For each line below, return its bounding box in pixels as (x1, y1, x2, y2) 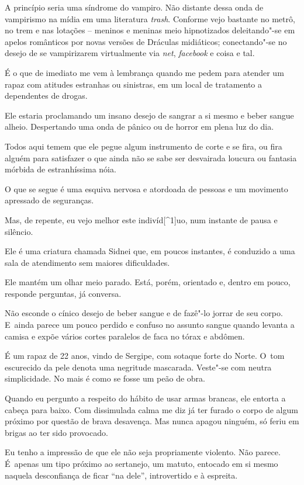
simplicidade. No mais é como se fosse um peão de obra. (5, 372, 205, 384)
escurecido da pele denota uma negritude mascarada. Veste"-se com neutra (5, 361, 272, 373)
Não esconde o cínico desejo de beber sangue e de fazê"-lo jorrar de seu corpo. (5, 307, 283, 319)
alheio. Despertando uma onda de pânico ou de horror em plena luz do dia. (5, 120, 274, 133)
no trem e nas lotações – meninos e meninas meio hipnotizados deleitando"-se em (5, 24, 295, 36)
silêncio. (5, 225, 33, 237)
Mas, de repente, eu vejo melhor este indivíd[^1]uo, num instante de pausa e (5, 213, 278, 226)
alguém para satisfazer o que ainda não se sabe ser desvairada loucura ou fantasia (5, 151, 297, 164)
